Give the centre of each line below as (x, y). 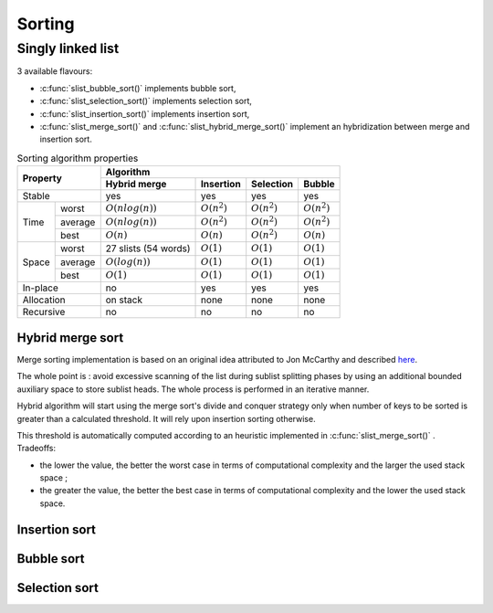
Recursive (44, 312)
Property (42, 178)
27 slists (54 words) (148, 248)
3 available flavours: (55, 71)
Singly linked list (68, 48)
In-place (40, 288)
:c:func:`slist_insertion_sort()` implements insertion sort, (145, 113)
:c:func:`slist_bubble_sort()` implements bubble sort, (138, 88)
